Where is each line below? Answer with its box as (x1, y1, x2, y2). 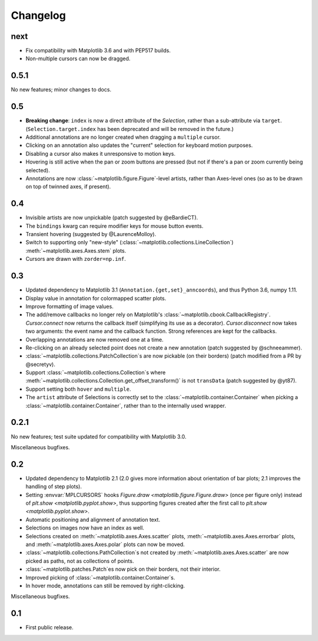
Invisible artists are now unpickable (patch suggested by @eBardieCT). (25, 214, 198, 221)
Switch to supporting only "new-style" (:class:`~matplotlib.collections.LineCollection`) (25, 239, 234, 246)
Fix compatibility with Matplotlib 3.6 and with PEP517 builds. (25, 47, 171, 54)
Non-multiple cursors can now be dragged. (25, 55, 131, 62)
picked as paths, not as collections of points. (25, 557, 134, 564)
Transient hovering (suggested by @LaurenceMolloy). (25, 231, 157, 238)
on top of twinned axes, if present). (25, 183, 111, 190)
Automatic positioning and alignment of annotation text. (25, 516, 160, 523)
